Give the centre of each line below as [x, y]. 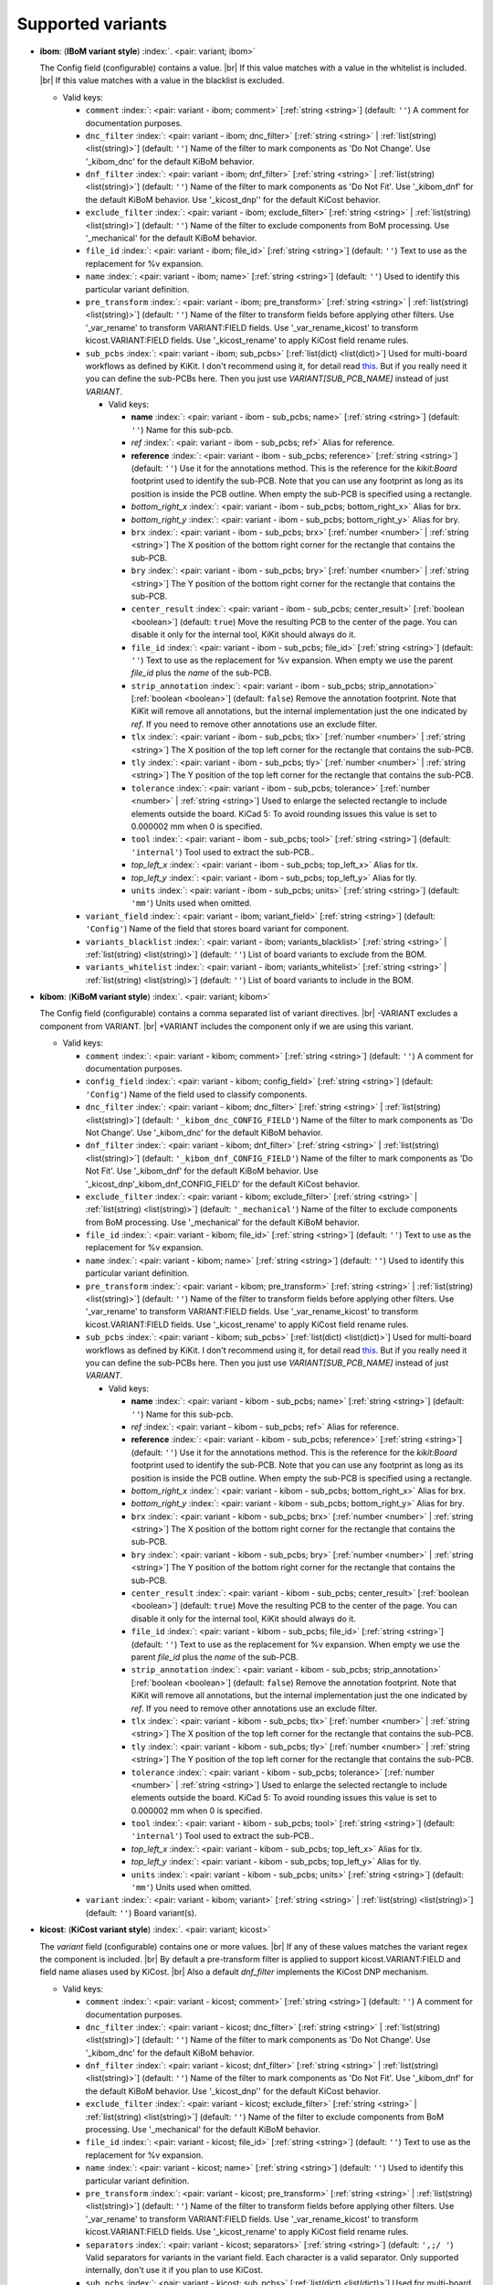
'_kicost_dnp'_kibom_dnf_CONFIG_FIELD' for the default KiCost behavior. [223, 1184]
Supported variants [92, 24]
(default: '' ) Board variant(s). [141, 1913]
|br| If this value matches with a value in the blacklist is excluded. [162, 80]
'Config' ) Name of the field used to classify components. [196, 1094]
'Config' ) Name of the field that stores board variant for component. [217, 929]
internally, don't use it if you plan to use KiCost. [174, 2270]
